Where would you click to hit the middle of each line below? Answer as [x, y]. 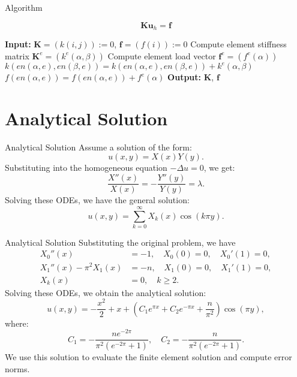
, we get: [219, 168]
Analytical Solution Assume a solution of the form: [98, 147]
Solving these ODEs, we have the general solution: [97, 200]
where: [17, 323]
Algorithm [24, 7]
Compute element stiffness [238, 44]
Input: [18, 44]
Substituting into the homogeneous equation [86, 168]
